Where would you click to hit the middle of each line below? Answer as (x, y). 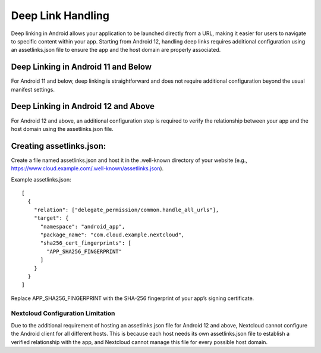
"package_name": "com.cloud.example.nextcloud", (112, 235)
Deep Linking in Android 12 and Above (83, 106)
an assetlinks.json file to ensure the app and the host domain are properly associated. (116, 50)
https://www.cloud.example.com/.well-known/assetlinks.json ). (87, 168)
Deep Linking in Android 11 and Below (81, 67)
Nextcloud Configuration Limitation (63, 314)
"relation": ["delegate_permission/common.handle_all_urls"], (126, 210)
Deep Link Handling (60, 15)
